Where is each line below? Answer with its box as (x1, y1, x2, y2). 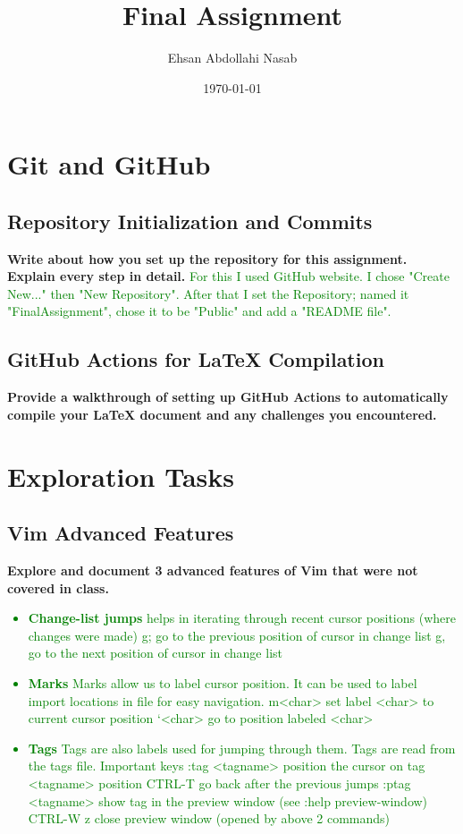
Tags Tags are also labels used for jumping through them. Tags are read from (28, 738, 456, 757)
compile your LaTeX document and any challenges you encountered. (7, 404, 437, 423)
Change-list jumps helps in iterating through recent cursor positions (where (28, 608, 456, 627)
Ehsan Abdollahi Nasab (167, 48, 298, 67)
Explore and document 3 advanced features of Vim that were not (7, 561, 418, 580)
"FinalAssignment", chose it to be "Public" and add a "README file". (7, 302, 391, 320)
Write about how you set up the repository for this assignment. (7, 249, 408, 268)
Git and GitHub (7, 146, 211, 183)
